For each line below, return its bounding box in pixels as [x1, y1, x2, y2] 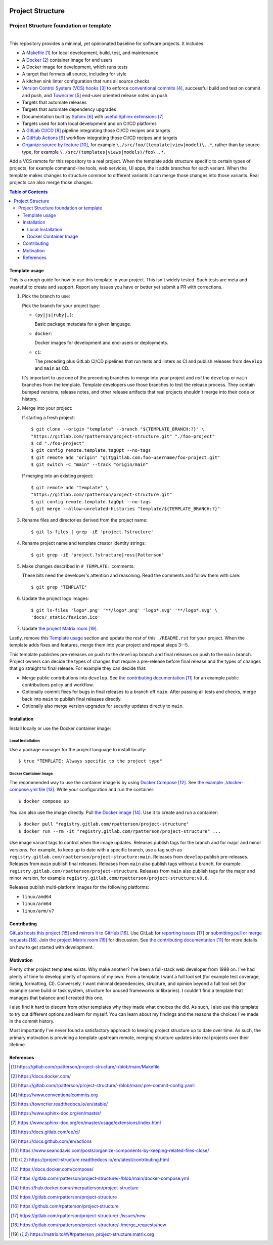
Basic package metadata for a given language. [34, 321, 131, 327]
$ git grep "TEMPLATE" [31, 584, 87, 590]
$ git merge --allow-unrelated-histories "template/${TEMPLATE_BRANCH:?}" [31, 506, 220, 512]
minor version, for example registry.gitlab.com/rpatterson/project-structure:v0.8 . [9, 875, 209, 881]
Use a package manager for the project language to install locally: [9, 747, 147, 752]
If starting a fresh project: [22, 414, 75, 420]
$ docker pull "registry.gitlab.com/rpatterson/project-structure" [18, 821, 189, 827]
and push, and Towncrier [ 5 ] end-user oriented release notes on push [22, 92, 168, 98]
